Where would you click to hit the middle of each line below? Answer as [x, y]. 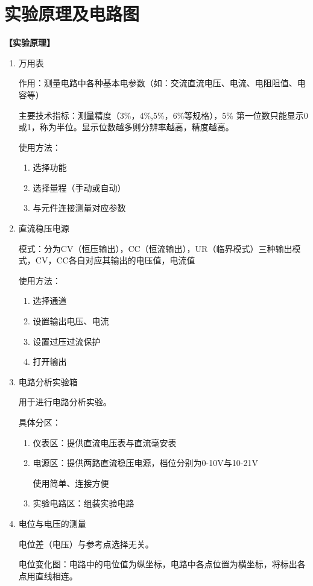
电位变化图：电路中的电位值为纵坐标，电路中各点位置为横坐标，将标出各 [162, 564]
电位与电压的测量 [52, 523]
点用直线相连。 [48, 575]
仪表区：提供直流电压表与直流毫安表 [105, 442]
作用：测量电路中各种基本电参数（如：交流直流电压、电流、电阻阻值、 [158, 83]
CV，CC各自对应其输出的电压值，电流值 [115, 260]
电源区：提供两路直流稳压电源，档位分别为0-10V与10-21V [145, 463]
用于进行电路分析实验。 [65, 402]
